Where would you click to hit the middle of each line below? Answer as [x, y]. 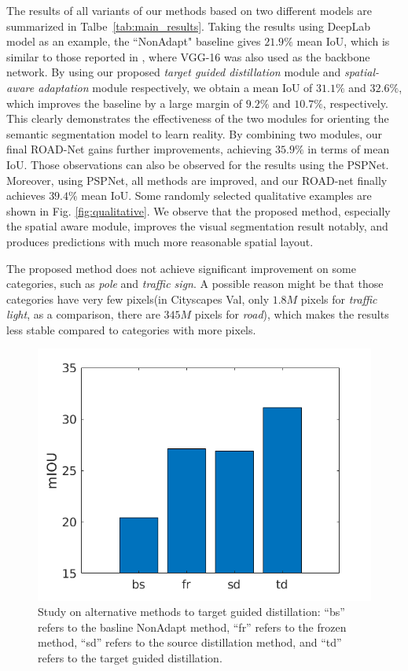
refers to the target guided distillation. [130, 657]
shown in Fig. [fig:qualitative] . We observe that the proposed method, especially [198, 210]
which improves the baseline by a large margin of [125, 103]
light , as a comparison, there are [83, 314]
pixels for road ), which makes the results [292, 314]
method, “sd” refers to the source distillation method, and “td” [190, 642]
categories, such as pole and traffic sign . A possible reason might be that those [195, 284]
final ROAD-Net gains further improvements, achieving [139, 149]
